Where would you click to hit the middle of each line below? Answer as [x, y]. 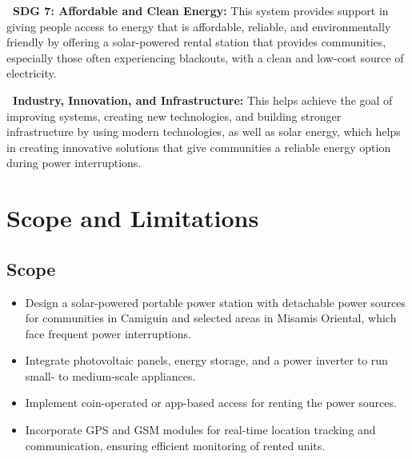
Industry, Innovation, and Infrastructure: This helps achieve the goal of [203, 100]
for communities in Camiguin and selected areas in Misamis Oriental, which [211, 318]
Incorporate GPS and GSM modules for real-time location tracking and [200, 430]
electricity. [32, 73]
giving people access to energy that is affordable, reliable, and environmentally [199, 26]
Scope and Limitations [133, 218]
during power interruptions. [74, 163]
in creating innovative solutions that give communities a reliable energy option [199, 147]
